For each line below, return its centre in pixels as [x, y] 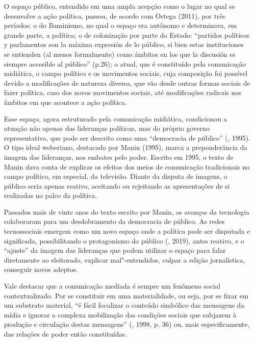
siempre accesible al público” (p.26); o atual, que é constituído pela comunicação [125, 63]
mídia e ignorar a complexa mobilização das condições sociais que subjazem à [120, 314]
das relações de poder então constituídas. [65, 334]
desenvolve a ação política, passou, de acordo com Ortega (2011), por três [115, 15]
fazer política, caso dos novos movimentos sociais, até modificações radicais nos [123, 92]
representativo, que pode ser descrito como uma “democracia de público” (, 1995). [127, 137]
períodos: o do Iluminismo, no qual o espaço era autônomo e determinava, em [120, 25]
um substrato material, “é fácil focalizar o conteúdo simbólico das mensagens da [124, 305]
